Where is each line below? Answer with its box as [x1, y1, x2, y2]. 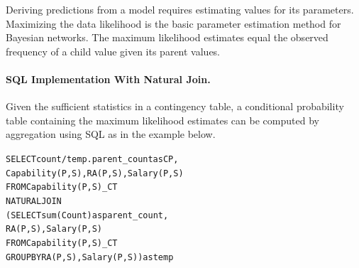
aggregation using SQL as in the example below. [6, 127, 216, 141]
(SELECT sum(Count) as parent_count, [6, 210, 169, 220]
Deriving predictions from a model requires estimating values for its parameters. [6, 2, 354, 16]
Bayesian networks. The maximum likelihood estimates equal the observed [6, 30, 328, 45]
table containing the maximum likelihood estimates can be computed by [6, 112, 319, 127]
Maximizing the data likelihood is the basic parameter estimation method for [6, 16, 341, 31]
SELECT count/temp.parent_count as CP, [6, 154, 179, 164]
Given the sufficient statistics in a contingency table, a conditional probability [6, 99, 344, 114]
